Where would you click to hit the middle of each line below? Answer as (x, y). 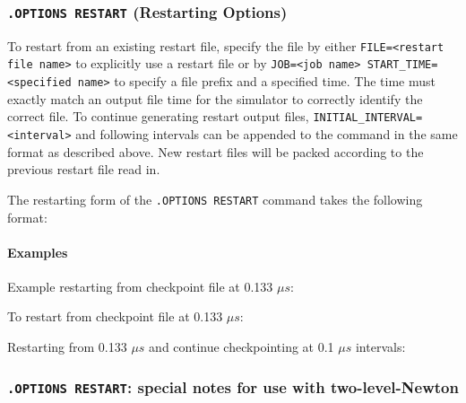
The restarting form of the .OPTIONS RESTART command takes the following (215, 199)
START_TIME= (402, 65)
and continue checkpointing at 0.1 (242, 347)
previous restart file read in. (84, 169)
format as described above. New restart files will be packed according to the (216, 151)
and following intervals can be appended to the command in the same (267, 134)
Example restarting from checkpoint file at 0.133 (140, 286)
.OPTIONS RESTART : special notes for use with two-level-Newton (233, 386)
